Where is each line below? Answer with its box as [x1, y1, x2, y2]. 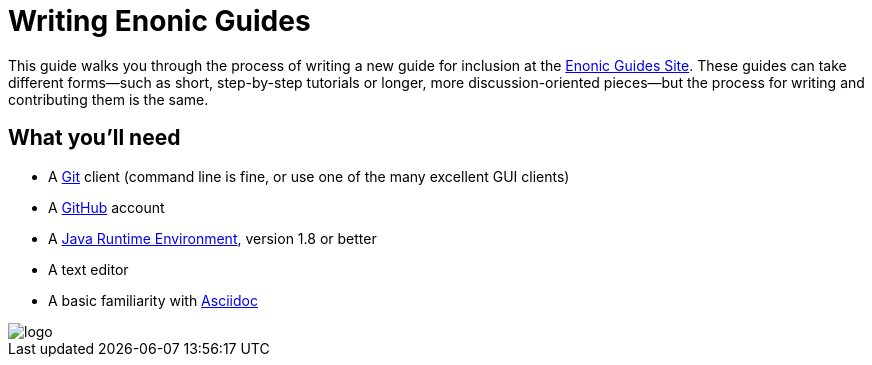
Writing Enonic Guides [8, 4, 311, 38]
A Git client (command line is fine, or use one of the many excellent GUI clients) [48, 167, 570, 185]
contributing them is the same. [8, 90, 209, 108]
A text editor [48, 260, 129, 278]
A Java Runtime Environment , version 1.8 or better [48, 229, 377, 247]
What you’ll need [8, 125, 181, 151]
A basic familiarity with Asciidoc [48, 291, 258, 309]
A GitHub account [48, 198, 165, 216]
